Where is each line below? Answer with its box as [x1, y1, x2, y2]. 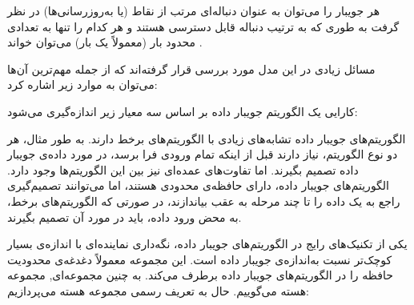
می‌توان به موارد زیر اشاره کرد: [7, 76, 158, 93]
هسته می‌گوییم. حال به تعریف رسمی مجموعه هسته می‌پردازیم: [7, 282, 309, 299]
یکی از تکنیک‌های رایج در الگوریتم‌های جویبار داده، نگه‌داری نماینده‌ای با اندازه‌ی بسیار [7, 235, 408, 252]
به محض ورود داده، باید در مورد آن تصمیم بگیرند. [7, 208, 242, 225]
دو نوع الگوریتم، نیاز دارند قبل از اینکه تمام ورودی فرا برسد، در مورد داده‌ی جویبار [7, 146, 398, 163]
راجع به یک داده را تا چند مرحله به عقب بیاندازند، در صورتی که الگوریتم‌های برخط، [7, 192, 400, 209]
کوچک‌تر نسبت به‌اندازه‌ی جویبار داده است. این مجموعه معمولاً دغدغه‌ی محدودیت [7, 251, 392, 267]
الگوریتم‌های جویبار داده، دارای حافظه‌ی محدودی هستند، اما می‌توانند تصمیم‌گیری [7, 177, 390, 194]
